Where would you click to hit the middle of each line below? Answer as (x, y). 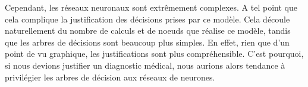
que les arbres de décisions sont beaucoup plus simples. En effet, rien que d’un (147, 42)
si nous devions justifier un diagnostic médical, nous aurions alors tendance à (145, 65)
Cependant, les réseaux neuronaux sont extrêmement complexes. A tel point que (151, 7)
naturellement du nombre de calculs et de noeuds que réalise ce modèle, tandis (148, 30)
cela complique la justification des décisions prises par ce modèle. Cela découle (147, 19)
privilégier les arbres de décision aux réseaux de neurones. (110, 77)
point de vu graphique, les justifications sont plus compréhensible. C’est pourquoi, (154, 54)
